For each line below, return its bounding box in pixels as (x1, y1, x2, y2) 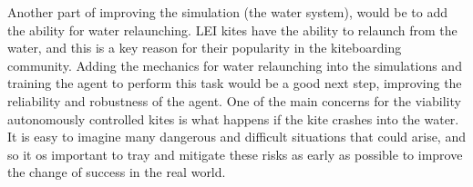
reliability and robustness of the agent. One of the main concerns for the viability (7, 91, 461, 110)
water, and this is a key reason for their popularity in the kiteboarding (7, 38, 402, 57)
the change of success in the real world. (7, 162, 226, 182)
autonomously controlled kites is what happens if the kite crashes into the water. (7, 109, 459, 128)
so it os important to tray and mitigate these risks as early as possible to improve (7, 144, 463, 163)
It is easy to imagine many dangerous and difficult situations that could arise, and (7, 127, 466, 146)
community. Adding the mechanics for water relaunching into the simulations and (7, 55, 462, 74)
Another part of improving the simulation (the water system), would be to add (7, 3, 448, 21)
